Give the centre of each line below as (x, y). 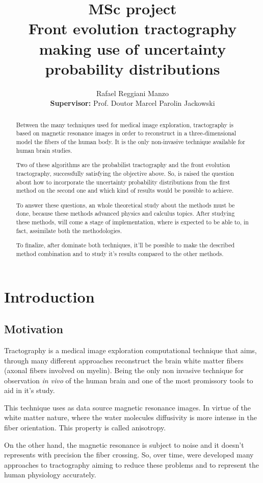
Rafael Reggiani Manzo (133, 93)
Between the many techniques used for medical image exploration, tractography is (125, 124)
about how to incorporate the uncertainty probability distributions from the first (123, 182)
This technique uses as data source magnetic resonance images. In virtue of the (127, 407)
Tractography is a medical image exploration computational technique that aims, (130, 350)
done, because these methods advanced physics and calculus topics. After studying (125, 213)
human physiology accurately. (50, 475)
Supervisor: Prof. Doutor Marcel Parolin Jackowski (133, 103)
